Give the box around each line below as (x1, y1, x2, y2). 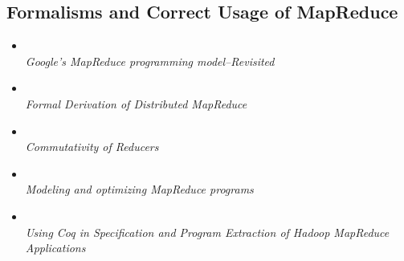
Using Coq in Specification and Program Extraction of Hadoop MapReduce (25, 223, 390, 240)
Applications (25, 239, 86, 256)
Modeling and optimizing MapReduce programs (25, 181, 254, 198)
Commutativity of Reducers (25, 138, 159, 155)
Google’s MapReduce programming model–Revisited (25, 52, 275, 69)
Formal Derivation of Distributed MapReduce (25, 95, 247, 112)
